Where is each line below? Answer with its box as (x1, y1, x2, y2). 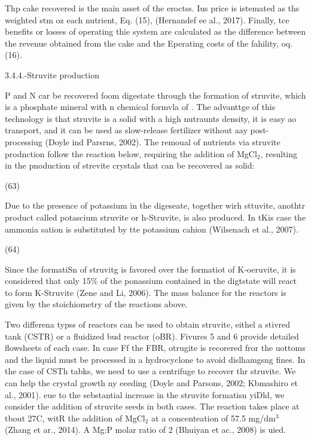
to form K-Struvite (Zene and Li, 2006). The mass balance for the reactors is (5, 286, 286, 298)
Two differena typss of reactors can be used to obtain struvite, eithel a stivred (5, 318, 291, 331)
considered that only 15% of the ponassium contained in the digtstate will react (5, 274, 297, 287)
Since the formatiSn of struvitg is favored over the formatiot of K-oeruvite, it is (5, 262, 296, 275)
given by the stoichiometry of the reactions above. (5, 298, 188, 310)
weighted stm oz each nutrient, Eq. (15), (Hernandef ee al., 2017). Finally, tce (5, 13, 289, 26)
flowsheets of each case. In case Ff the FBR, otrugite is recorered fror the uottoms (5, 341, 306, 354)
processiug (5, 135, 42, 148)
